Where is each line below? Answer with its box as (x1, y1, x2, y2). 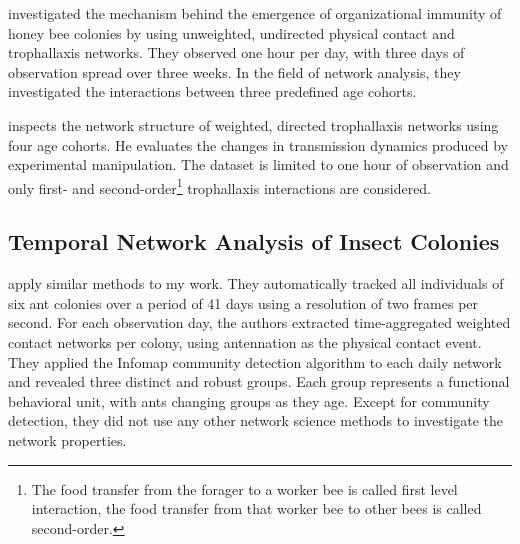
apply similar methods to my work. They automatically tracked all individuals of (8, 273, 504, 294)
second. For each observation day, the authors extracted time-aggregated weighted (8, 312, 511, 333)
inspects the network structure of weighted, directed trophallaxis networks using (8, 114, 499, 135)
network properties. (8, 429, 127, 450)
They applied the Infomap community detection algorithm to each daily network (8, 351, 502, 372)
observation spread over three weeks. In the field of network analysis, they (8, 61, 461, 82)
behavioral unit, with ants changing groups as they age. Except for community (8, 390, 490, 411)
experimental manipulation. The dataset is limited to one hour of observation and (8, 154, 509, 175)
